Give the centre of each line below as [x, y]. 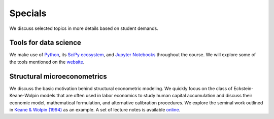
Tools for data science [45, 43]
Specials [28, 13]
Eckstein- [244, 88]
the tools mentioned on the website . [47, 62]
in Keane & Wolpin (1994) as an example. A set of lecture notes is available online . [95, 109]
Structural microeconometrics [58, 76]
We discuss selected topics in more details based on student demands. [84, 28]
